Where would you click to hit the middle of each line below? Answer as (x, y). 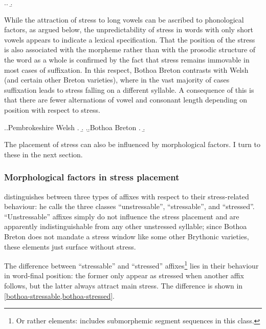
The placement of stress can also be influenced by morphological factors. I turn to (132, 144)
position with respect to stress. (52, 109)
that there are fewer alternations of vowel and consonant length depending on (126, 100)
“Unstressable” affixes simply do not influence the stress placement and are (122, 216)
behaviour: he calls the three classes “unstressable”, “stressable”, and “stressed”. (129, 206)
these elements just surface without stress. (70, 246)
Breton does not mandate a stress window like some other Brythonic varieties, (127, 236)
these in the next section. (43, 154)
